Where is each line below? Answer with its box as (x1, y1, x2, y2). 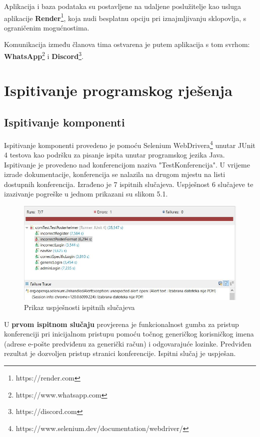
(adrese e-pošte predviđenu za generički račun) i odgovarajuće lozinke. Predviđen (4, 338, 251, 348)
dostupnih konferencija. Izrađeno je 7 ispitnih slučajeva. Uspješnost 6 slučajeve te (4, 178, 253, 189)
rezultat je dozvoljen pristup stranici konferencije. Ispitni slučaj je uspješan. (4, 348, 236, 358)
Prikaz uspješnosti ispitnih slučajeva (24, 301, 135, 312)
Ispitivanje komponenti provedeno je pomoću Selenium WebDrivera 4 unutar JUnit (4, 138, 255, 150)
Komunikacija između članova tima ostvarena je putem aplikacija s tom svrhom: (4, 39, 250, 49)
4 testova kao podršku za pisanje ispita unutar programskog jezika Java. (4, 149, 225, 160)
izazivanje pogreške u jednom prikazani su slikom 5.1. (4, 188, 168, 199)
